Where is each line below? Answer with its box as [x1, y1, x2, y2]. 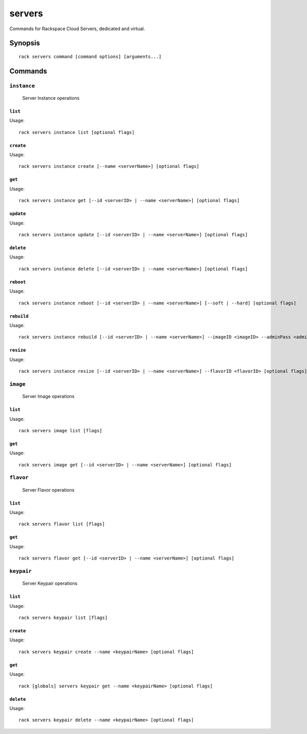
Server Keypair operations [22, 581, 78, 587]
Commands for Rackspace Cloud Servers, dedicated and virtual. [9, 26, 145, 32]
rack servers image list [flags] [18, 428, 102, 433]
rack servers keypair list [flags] [18, 614, 108, 620]
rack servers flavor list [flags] [18, 521, 105, 527]
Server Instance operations [22, 95, 80, 101]
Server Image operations [22, 393, 75, 399]
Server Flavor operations [22, 486, 75, 493]
